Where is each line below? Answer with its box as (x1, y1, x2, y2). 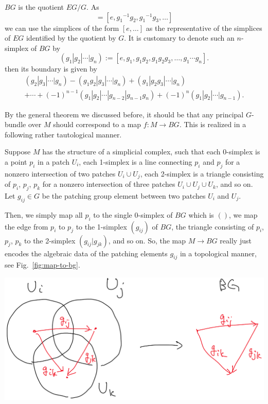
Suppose (5, 146, 31, 157)
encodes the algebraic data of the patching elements (5, 248, 168, 258)
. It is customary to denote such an (124, 32, 235, 43)
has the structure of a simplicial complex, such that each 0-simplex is (42, 146, 260, 157)
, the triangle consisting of (171, 221, 254, 232)
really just (220, 235, 252, 245)
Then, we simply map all (5, 209, 83, 220)
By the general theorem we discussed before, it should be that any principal (5, 109, 244, 119)
